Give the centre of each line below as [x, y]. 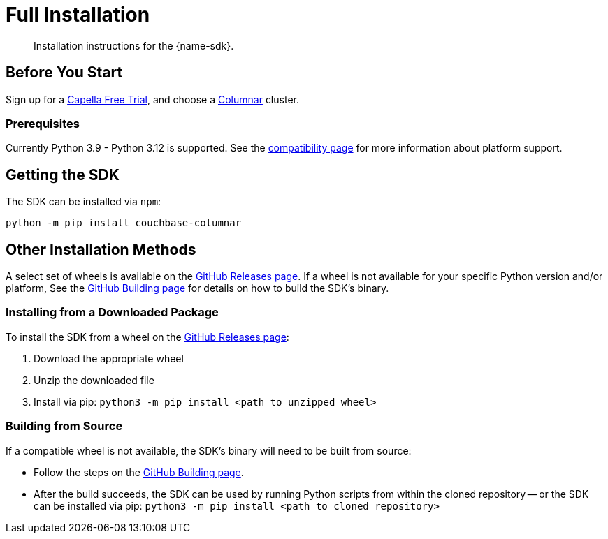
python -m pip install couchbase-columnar [124, 223]
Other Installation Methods [101, 249]
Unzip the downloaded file [94, 380]
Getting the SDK [63, 175]
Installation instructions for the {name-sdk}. [134, 45]
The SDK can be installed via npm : [84, 202]
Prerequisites [43, 123]
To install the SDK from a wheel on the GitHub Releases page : [147, 337]
